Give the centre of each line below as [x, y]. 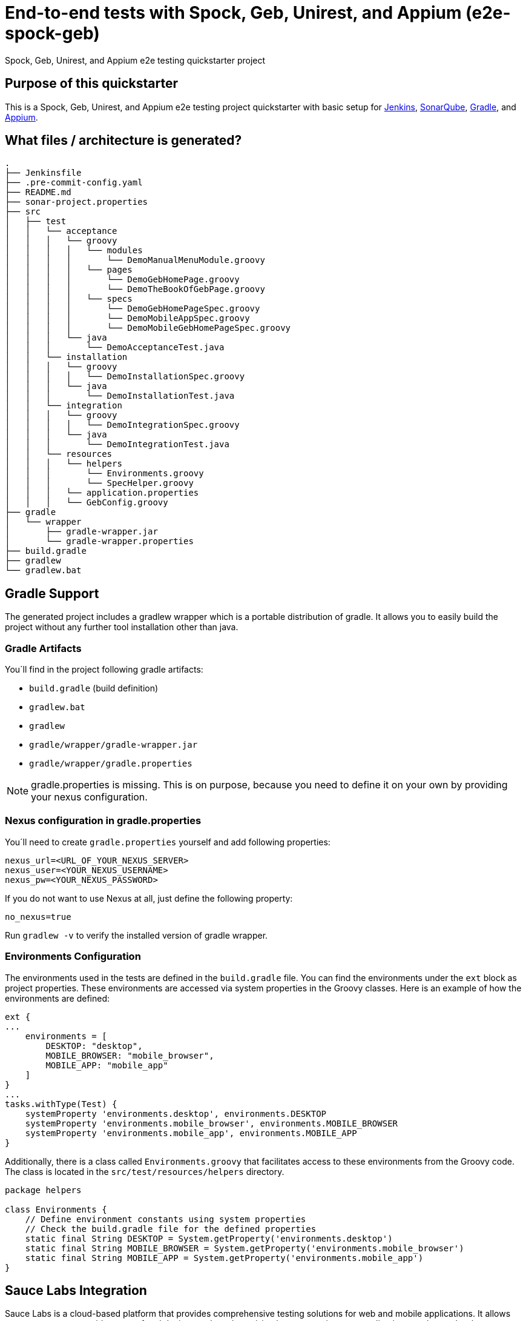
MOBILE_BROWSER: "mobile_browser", [130, 1055]
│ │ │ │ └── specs [69, 299]
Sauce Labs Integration [76, 1290]
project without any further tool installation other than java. [122, 627]
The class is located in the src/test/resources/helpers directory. [145, 1171]
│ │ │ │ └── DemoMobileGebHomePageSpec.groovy [148, 328]
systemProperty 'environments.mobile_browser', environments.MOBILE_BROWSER [212, 1123]
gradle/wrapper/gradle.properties [111, 764]
